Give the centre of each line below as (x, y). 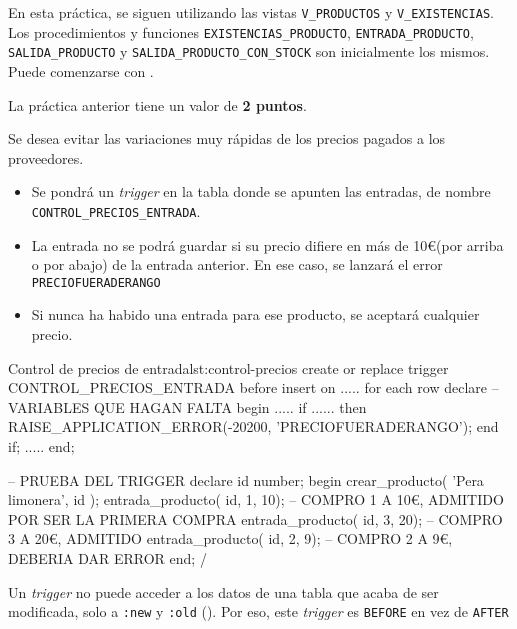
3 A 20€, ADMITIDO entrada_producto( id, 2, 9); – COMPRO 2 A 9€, (230, 538)
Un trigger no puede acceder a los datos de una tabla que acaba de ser (223, 591)
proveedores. (46, 157)
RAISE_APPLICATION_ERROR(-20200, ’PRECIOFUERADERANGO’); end (253, 426)
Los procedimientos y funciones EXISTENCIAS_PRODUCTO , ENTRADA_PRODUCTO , (241, 31)
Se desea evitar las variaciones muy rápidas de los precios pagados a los (227, 138)
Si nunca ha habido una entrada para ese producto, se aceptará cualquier (255, 314)
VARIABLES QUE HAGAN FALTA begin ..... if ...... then (187, 406)
